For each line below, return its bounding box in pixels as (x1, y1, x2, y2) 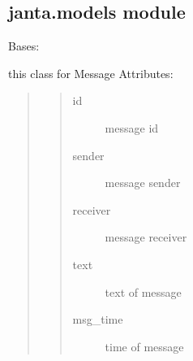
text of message (105, 283, 182, 300)
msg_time (72, 311, 123, 328)
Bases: (8, 37, 40, 54)
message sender (105, 174, 181, 191)
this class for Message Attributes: (8, 64, 174, 81)
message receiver (105, 228, 187, 246)
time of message (105, 337, 184, 354)
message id (105, 119, 159, 136)
